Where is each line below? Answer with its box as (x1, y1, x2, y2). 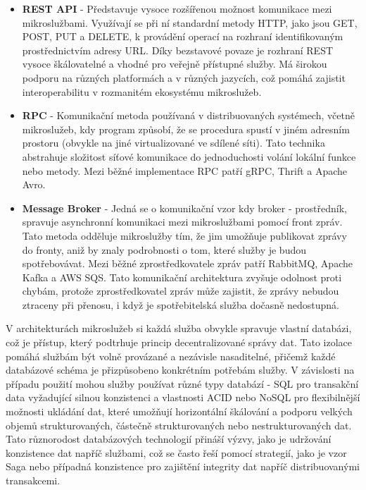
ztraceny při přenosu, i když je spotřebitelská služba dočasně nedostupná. (22, 297, 339, 312)
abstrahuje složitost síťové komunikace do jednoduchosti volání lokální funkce (22, 149, 356, 164)
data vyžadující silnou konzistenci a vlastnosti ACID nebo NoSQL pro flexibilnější (6, 390, 360, 405)
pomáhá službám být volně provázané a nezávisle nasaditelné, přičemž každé (6, 348, 336, 363)
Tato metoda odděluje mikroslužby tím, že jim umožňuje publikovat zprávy (22, 228, 347, 243)
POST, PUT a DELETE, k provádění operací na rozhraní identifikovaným (22, 29, 343, 44)
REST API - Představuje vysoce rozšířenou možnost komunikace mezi (22, 1, 332, 16)
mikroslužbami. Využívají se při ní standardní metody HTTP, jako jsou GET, (22, 15, 358, 30)
